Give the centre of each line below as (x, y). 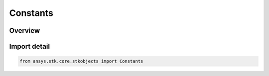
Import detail (29, 46)
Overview (25, 31)
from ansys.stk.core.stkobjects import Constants (81, 61)
